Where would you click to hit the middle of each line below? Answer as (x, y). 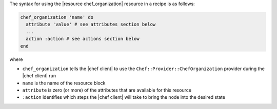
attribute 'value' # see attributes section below (91, 25)
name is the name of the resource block (64, 83)
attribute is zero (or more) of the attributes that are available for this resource (107, 90)
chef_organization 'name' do (57, 17)
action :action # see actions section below (83, 39)
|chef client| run (39, 76)
